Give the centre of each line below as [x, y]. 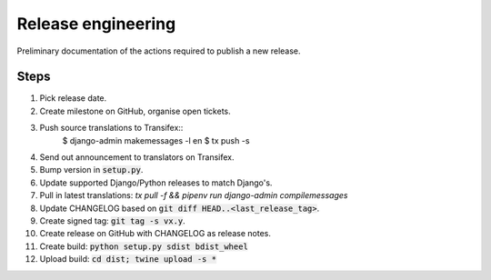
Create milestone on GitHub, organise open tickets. [135, 111]
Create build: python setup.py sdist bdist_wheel [144, 246]
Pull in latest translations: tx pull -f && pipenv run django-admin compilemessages [194, 195]
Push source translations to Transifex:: [111, 128]
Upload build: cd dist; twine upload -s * [128, 259]
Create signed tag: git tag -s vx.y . [112, 220]
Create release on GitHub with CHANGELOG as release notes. [155, 234]
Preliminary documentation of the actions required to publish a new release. [159, 51]
